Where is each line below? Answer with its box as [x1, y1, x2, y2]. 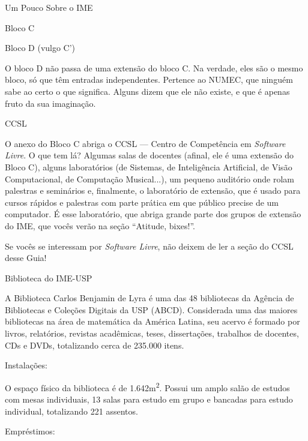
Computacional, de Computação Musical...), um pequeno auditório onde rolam [5, 172, 295, 185]
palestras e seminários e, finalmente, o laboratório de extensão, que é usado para [5, 184, 301, 197]
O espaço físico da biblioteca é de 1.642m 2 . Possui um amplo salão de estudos [5, 379, 290, 394]
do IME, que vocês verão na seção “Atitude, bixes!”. [5, 219, 195, 232]
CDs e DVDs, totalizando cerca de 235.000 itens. [5, 338, 184, 351]
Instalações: [5, 359, 47, 371]
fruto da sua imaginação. [5, 97, 96, 109]
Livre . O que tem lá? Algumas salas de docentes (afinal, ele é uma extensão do [5, 149, 294, 161]
